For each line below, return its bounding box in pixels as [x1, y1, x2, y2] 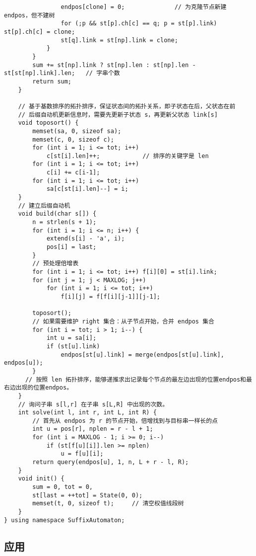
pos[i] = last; [46, 243, 97, 251]
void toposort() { [18, 119, 79, 127]
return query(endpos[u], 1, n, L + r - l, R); [32, 459, 189, 466]
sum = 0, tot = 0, [32, 483, 93, 491]
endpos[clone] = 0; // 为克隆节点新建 [61, 3, 227, 10]
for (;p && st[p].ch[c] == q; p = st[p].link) [61, 20, 217, 27]
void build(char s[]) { [18, 210, 97, 218]
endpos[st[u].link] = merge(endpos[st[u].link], [61, 351, 224, 358]
